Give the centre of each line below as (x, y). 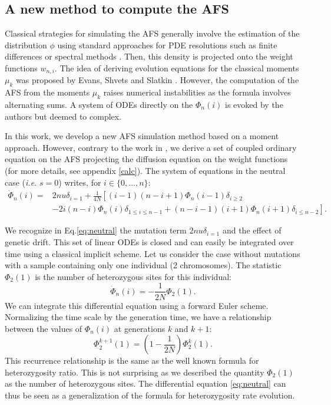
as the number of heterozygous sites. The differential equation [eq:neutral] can (145, 383)
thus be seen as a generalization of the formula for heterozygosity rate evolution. (150, 395)
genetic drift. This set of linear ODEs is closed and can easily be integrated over (149, 242)
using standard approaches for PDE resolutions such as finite (167, 45)
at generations (140, 328)
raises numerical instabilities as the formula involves (197, 92)
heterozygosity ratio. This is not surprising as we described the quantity (135, 372)
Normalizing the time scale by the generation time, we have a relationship (138, 317)
